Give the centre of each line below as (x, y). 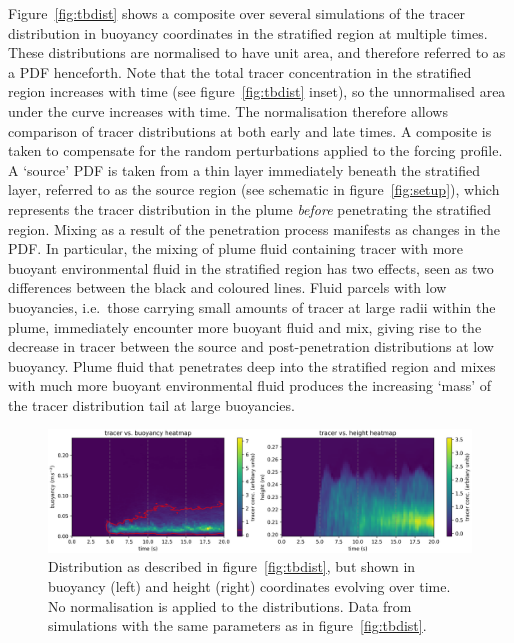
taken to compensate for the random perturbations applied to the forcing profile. (255, 150)
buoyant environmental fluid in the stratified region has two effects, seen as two (251, 267)
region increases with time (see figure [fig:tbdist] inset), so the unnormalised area (257, 91)
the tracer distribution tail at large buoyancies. (151, 404)
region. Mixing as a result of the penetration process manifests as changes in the (254, 228)
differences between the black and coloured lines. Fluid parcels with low (227, 287)
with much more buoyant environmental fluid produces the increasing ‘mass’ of (250, 385)
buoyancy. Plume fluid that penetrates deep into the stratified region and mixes (252, 365)
